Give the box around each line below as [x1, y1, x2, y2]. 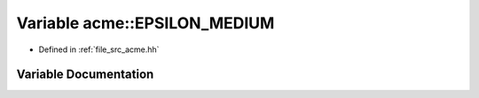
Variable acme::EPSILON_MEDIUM [16, 13, 275, 33]
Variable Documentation [16, 67, 154, 82]
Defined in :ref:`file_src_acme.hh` [38, 44, 160, 55]
